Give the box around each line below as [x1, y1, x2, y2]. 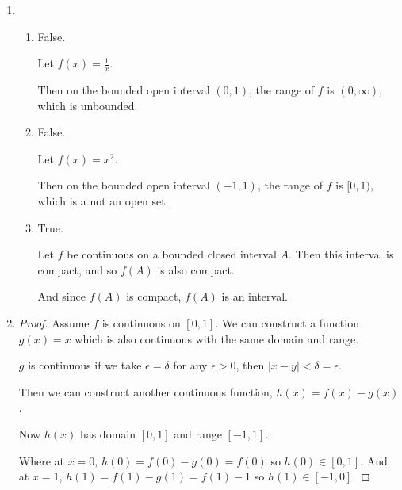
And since [37, 288, 86, 304]
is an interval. [221, 288, 288, 304]
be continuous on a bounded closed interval [67, 246, 277, 262]
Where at [18, 452, 65, 469]
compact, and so [37, 261, 117, 278]
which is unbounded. [37, 97, 138, 113]
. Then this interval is [289, 246, 394, 262]
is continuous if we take [28, 357, 142, 373]
